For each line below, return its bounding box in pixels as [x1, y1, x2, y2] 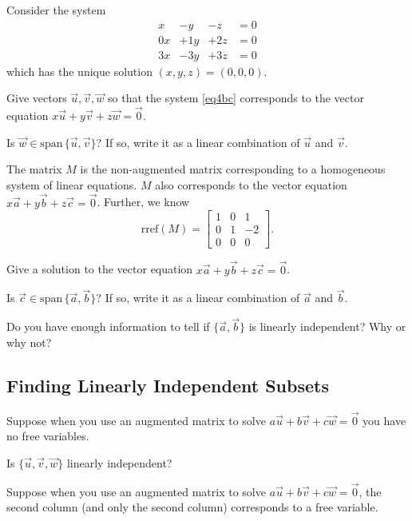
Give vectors [6, 89, 67, 106]
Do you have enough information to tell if [6, 318, 210, 335]
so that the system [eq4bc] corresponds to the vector [108, 89, 364, 106]
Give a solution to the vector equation [6, 260, 193, 277]
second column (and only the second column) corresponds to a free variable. [6, 499, 378, 515]
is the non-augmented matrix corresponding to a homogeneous [80, 161, 386, 177]
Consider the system [6, 2, 106, 18]
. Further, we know [97, 193, 190, 210]
